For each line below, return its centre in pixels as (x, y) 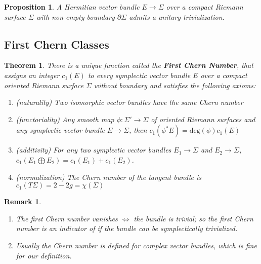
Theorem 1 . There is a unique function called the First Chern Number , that (129, 65)
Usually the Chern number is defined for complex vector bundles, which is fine (136, 245)
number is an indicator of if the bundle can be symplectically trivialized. (127, 228)
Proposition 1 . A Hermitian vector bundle (72, 7)
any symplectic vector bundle (60, 130)
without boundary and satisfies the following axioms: (175, 85)
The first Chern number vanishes (67, 218)
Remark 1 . (23, 201)
